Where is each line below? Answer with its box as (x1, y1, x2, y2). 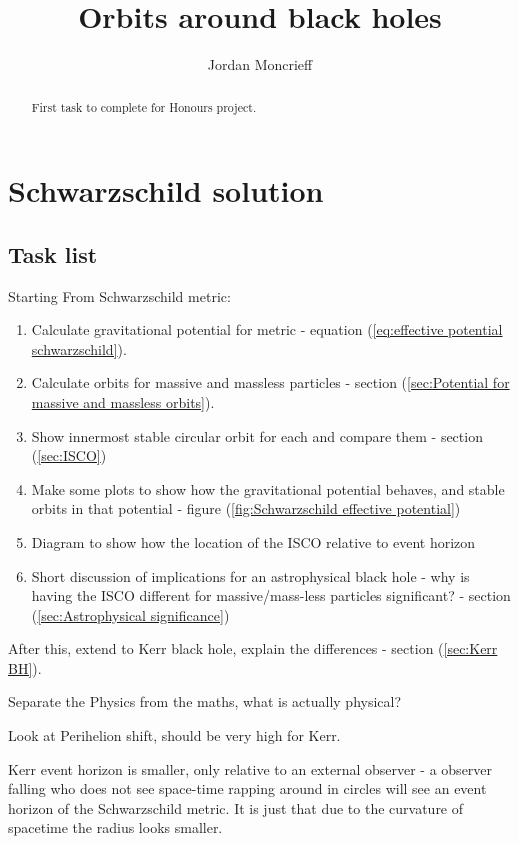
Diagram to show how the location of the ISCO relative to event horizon (31, 531, 476, 552)
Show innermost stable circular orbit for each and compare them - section (31, 425, 483, 446)
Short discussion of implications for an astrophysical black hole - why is (31, 565, 470, 586)
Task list (8, 238, 98, 269)
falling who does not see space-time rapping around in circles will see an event (8, 778, 487, 799)
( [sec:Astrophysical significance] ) (31, 604, 230, 625)
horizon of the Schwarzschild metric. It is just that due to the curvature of (8, 797, 464, 818)
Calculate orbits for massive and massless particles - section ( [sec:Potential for (31, 372, 510, 393)
